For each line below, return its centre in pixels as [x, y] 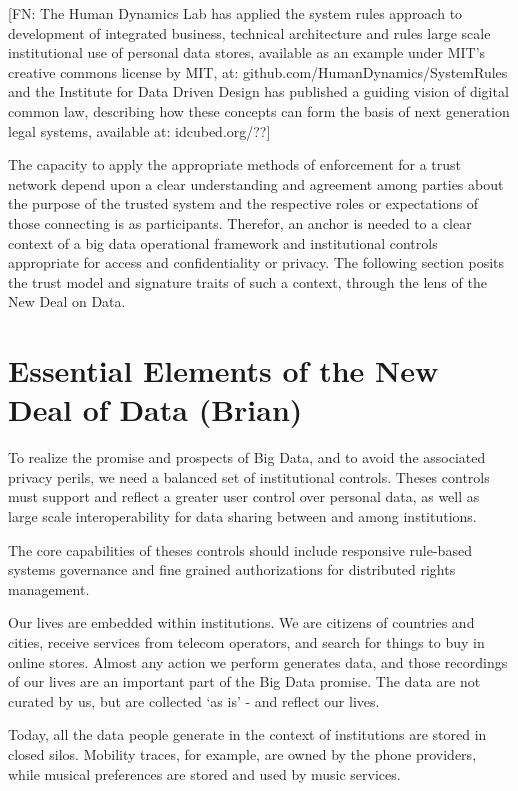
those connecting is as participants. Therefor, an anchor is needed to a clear [240, 222]
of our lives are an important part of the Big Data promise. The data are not [244, 681]
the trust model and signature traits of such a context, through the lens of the [247, 281]
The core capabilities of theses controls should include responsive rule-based [240, 549]
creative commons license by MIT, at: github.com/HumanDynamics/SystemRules [258, 71]
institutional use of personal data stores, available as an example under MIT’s [247, 52]
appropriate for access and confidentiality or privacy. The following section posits [256, 262]
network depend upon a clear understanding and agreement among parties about [256, 183]
